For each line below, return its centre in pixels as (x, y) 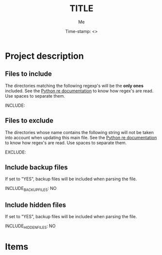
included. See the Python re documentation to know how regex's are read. (79, 91)
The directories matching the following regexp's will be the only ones (74, 85)
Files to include (28, 74)
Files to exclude (29, 121)
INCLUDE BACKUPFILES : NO (31, 189)
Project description (44, 56)
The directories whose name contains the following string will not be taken (79, 132)
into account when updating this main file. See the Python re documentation (81, 137)
